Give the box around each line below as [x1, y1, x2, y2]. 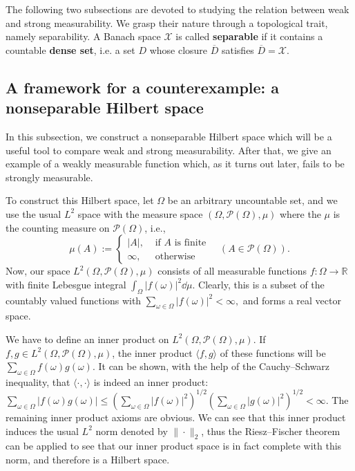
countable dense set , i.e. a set [6, 42, 135, 57]
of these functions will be [220, 345, 326, 360]
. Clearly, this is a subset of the [192, 277, 325, 291]
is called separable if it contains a [175, 29, 323, 44]
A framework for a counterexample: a [6, 76, 280, 98]
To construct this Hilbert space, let [6, 193, 154, 207]
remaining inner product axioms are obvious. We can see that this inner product [6, 409, 346, 424]
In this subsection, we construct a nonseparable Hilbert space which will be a [6, 129, 332, 143]
